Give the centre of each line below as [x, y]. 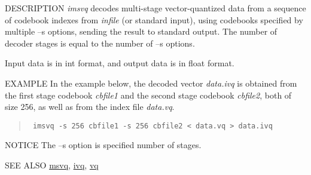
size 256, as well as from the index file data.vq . [90, 107]
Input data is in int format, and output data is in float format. [120, 63]
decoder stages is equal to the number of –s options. [100, 43]
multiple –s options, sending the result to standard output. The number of [141, 31]
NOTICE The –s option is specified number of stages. [103, 145]
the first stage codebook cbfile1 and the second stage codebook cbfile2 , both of [148, 95]
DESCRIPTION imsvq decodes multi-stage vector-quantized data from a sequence [155, 8]
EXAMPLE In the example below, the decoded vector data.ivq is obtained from [151, 83]
